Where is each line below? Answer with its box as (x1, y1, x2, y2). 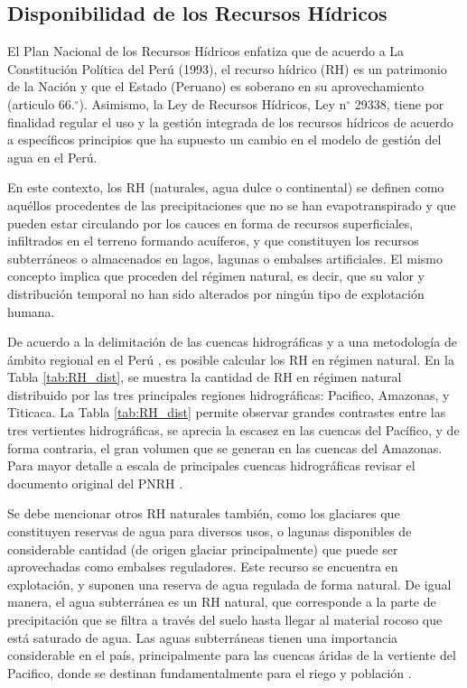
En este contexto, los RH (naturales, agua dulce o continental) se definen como (7, 178, 444, 197)
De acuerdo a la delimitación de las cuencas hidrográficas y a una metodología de (7, 332, 457, 351)
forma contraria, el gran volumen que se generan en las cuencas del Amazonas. (7, 438, 443, 457)
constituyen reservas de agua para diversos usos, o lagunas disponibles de (7, 522, 412, 541)
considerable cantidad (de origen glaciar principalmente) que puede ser (7, 539, 398, 558)
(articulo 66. (7, 94, 75, 113)
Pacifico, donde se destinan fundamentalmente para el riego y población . (7, 663, 412, 682)
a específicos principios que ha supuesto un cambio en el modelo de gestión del (7, 130, 442, 149)
